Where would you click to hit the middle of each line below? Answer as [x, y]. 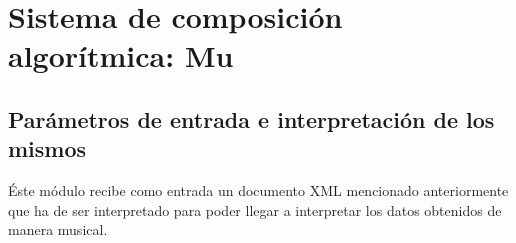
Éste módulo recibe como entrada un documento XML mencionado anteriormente [258, 190]
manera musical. [58, 229]
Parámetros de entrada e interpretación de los [251, 118]
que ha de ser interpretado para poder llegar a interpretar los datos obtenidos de [255, 209]
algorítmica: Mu [121, 55]
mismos [47, 148]
